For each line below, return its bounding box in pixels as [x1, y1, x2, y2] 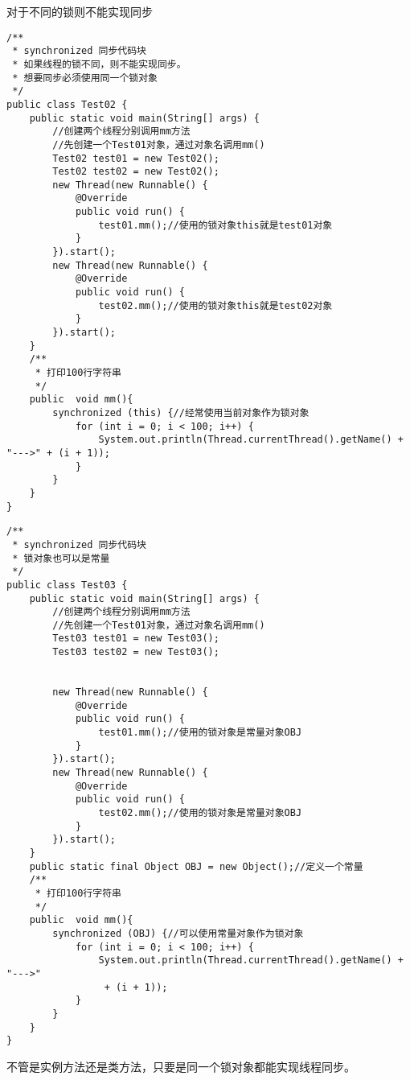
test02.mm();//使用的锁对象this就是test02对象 [98, 299, 333, 311]
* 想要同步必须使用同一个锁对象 [12, 72, 158, 84]
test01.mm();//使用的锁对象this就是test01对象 [98, 219, 333, 231]
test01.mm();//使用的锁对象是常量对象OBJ [98, 727, 302, 739]
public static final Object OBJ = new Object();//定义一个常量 [29, 860, 363, 872]
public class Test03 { [6, 579, 128, 591]
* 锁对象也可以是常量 [12, 552, 110, 564]
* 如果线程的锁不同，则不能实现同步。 [12, 58, 187, 70]
